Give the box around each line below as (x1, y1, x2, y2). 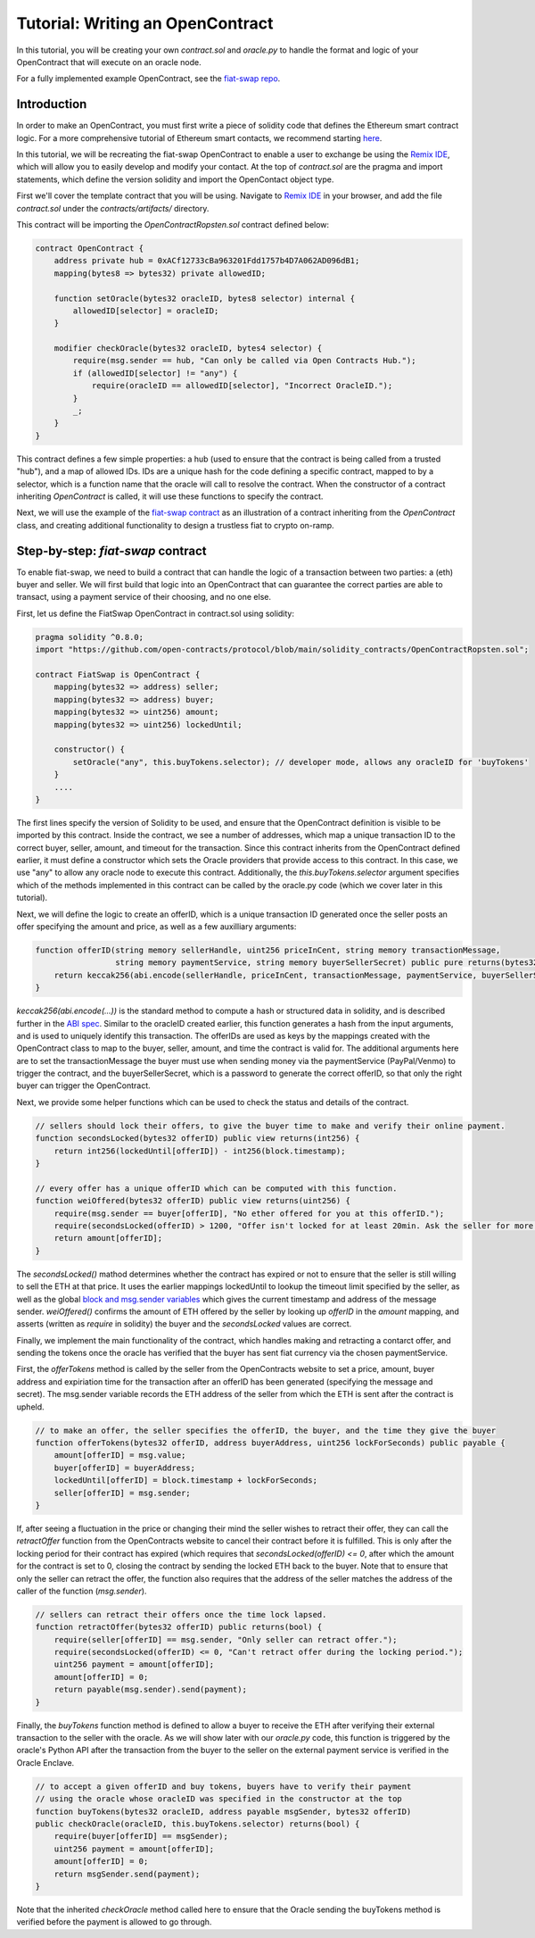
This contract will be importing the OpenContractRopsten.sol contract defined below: (16, 219, 330, 229)
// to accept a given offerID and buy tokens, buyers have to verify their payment (35, 1781, 412, 1792)
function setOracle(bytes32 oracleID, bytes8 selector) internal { (53, 293, 356, 304)
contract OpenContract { (35, 243, 144, 254)
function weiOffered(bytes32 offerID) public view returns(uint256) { (35, 1196, 351, 1206)
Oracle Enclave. (16, 1757, 75, 1767)
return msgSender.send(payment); (53, 1868, 201, 1879)
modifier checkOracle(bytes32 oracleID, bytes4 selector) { (53, 344, 323, 353)
